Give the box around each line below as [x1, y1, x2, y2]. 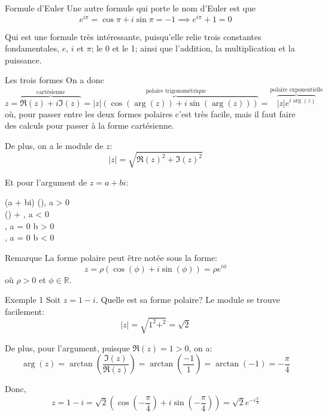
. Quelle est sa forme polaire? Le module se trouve [95, 293, 280, 306]
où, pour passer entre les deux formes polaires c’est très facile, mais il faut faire [5, 107, 296, 120]
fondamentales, [5, 42, 60, 54]
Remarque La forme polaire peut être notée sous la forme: [5, 251, 217, 263]
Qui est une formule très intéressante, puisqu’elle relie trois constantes [5, 30, 262, 42]
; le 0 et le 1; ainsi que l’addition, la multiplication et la [91, 42, 295, 54]
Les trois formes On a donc [5, 74, 104, 86]
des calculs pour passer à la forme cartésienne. [5, 119, 174, 132]
